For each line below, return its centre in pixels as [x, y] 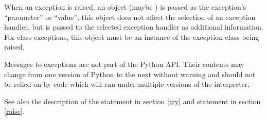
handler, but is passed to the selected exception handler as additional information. [134, 27]
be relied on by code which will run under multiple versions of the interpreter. [127, 84]
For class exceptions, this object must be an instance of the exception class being [132, 37]
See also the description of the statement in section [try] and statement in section [132, 101]
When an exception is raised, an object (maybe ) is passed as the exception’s [125, 7]
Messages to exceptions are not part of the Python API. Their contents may [124, 64]
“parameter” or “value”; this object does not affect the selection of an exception [130, 17]
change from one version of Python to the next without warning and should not [130, 74]
